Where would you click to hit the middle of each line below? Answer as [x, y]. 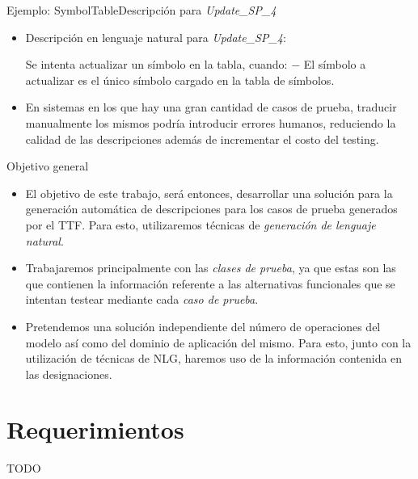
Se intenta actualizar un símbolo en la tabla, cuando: [156, 64]
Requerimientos [95, 429]
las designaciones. [69, 374]
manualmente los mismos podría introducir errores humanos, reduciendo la [211, 122]
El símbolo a [335, 64]
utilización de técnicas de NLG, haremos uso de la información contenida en [214, 358]
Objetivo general [48, 166]
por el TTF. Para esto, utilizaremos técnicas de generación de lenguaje [201, 224]
